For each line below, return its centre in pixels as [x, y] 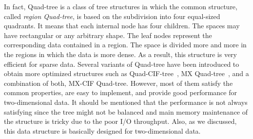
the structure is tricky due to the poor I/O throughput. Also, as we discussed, [120, 121]
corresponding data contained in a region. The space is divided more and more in [125, 45]
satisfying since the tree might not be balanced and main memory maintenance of [126, 111]
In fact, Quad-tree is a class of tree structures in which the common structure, [121, 6]
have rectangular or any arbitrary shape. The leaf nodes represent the [108, 35]
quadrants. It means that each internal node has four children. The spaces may [122, 26]
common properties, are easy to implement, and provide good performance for [120, 92]
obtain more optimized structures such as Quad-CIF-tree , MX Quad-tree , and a [126, 73]
